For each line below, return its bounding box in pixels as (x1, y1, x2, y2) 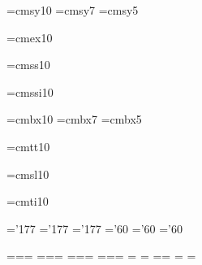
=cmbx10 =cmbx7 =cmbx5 (6, 111, 142, 128)
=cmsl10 (6, 165, 49, 182)
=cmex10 (6, 28, 53, 46)
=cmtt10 (6, 137, 50, 154)
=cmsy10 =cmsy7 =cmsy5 (6, 2, 139, 18)
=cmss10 (6, 56, 50, 73)
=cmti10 (6, 193, 49, 210)
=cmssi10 (6, 83, 54, 100)
